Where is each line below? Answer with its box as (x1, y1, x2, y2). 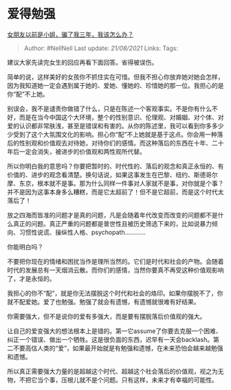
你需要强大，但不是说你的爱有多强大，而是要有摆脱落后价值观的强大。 (7, 312, 206, 320)
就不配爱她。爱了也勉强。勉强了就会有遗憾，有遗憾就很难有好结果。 (7, 297, 200, 306)
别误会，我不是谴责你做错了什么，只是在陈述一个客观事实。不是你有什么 (7, 104, 212, 113)
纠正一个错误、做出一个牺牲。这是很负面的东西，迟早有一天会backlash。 (7, 335, 214, 343)
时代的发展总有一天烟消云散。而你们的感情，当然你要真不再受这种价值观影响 (7, 266, 224, 274)
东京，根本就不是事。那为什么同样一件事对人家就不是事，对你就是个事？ (19, 179, 224, 187)
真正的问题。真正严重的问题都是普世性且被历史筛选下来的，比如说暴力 (12, 219, 212, 227)
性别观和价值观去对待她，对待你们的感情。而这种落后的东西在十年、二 (19, 139, 218, 147)
